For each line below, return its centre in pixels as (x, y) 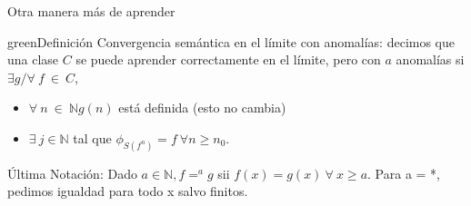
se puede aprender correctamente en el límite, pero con (228, 59)
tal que (92, 137)
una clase (33, 59)
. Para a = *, (404, 173)
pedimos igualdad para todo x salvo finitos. (128, 191)
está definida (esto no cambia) (202, 108)
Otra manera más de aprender (91, 11)
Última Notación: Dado (72, 173)
